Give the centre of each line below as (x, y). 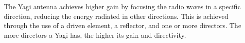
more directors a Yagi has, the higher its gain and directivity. (95, 35)
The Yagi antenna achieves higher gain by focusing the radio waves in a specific (122, 6)
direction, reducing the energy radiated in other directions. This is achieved (116, 16)
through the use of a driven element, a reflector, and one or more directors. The (123, 25)
